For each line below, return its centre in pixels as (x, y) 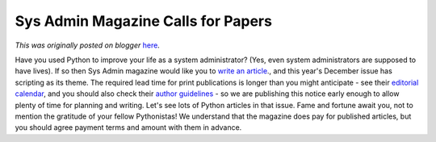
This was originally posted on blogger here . (88, 45)
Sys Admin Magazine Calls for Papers (143, 21)
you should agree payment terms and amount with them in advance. (128, 127)
